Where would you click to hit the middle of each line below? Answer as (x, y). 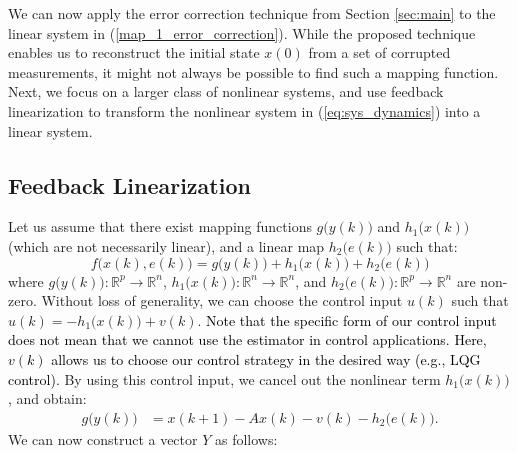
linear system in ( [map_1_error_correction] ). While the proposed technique (242, 32)
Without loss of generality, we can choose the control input (222, 300)
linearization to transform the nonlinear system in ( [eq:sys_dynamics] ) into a (244, 110)
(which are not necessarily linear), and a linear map (166, 245)
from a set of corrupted (379, 52)
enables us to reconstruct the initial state (134, 52)
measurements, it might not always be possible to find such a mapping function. (253, 71)
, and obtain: (47, 398)
